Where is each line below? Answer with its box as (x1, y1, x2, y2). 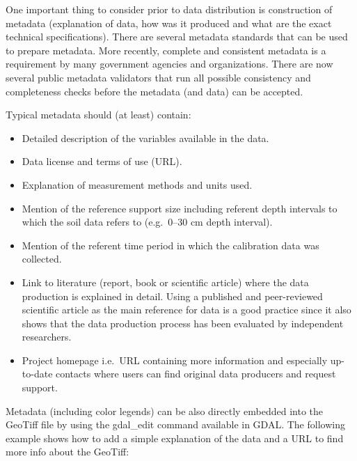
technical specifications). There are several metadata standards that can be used (6, 29, 348, 44)
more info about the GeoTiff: (6, 444, 129, 459)
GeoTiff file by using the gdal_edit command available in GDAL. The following (6, 417, 345, 432)
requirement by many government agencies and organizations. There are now (6, 56, 333, 71)
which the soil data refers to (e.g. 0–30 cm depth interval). (22, 214, 273, 229)
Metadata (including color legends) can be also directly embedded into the (6, 403, 324, 418)
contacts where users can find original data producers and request (56, 366, 336, 381)
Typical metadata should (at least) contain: (6, 107, 191, 122)
